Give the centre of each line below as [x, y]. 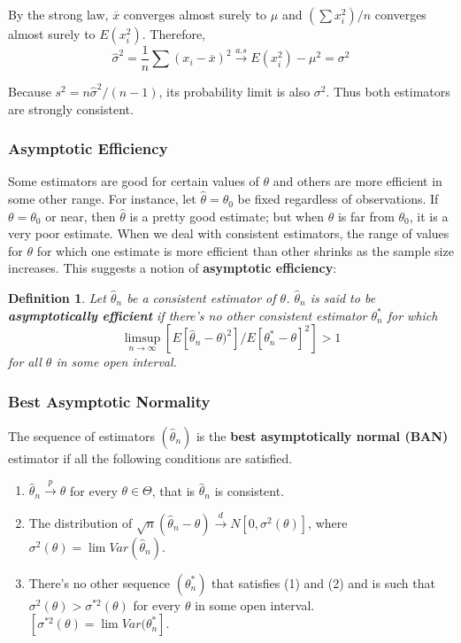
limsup [142, 339]
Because [30, 92]
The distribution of [81, 522]
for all [25, 362]
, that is [173, 490]
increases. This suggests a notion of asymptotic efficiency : [173, 268]
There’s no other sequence [100, 582]
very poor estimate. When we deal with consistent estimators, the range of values [229, 233]
